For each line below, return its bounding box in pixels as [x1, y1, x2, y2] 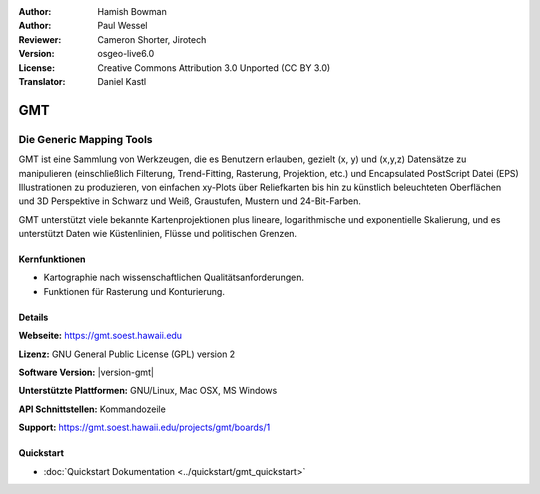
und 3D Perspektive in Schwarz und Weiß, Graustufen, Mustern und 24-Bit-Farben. [18, 195, 362, 207]
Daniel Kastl [97, 75, 147, 87]
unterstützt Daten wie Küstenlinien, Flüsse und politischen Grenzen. [18, 228, 298, 240]
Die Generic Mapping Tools [18, 132, 153, 146]
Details [18, 311, 49, 323]
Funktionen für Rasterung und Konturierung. [43, 285, 225, 297]
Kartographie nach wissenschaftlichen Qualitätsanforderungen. [43, 271, 305, 284]
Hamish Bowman [97, 6, 167, 17]
